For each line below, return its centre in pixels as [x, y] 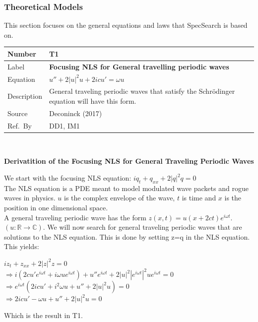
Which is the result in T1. [43, 315]
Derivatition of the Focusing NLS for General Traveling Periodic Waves [129, 161]
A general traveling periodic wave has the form [75, 217]
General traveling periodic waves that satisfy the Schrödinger [142, 91]
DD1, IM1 [64, 125]
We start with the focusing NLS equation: [68, 178]
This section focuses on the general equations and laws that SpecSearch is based [126, 25]
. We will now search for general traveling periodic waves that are [142, 227]
